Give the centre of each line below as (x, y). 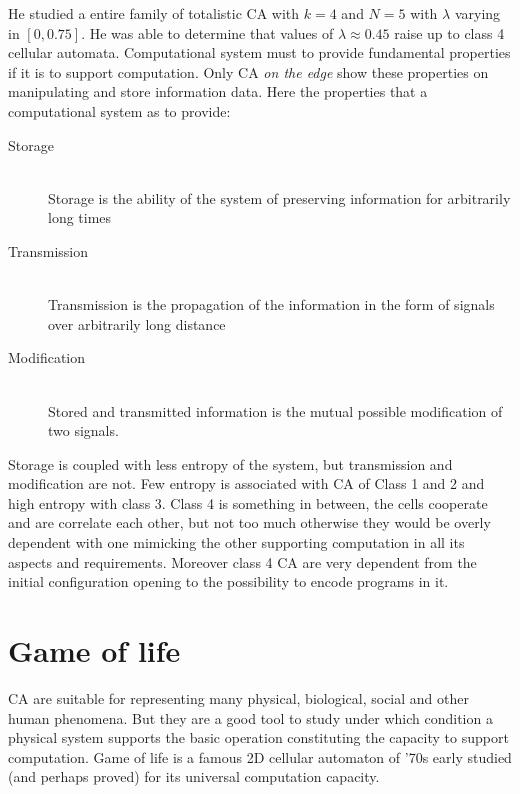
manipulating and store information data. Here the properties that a (218, 91)
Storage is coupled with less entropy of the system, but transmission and (230, 463)
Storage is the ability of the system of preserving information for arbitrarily (279, 197)
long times (80, 217)
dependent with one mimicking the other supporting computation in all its (236, 542)
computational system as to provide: (119, 110)
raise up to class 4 (449, 32)
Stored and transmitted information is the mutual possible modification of (275, 410)
